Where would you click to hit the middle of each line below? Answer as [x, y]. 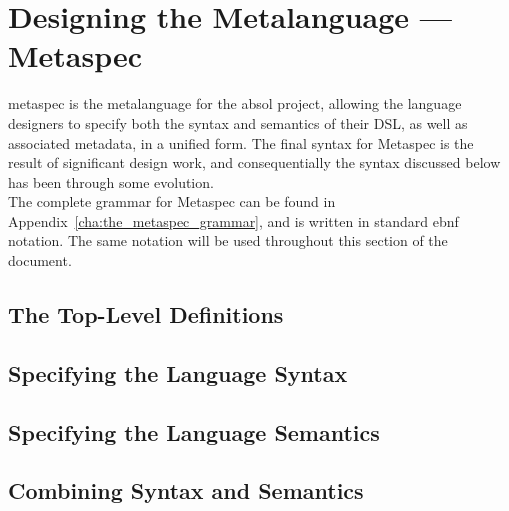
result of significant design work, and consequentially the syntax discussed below [254, 162]
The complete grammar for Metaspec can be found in [172, 201]
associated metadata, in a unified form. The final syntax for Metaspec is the [241, 142]
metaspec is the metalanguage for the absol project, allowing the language [235, 103]
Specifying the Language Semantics [194, 431]
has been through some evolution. [111, 181]
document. [40, 260]
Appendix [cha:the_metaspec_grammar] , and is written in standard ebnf [233, 220]
